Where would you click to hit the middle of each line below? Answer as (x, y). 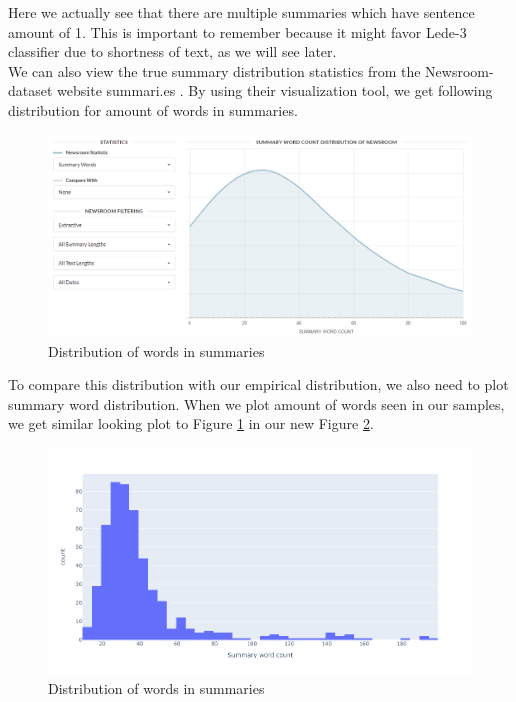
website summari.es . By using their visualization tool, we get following (275, 90)
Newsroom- (459, 70)
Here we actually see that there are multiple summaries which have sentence (241, 12)
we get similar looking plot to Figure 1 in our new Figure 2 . (191, 423)
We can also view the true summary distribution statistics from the (214, 70)
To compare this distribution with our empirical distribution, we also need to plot (258, 384)
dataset (30, 90)
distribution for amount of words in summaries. (153, 109)
